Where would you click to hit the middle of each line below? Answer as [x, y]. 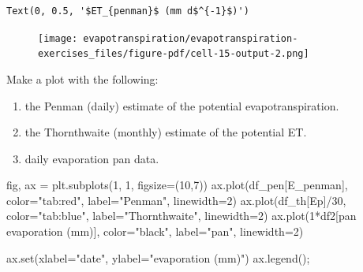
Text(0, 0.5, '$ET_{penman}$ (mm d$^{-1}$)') [128, 11]
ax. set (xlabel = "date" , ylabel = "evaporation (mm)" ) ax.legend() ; [158, 257]
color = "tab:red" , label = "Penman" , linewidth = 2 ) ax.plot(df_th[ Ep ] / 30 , [176, 200]
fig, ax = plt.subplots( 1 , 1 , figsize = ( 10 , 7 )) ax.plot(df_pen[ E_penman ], [177, 185]
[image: [58, 38]
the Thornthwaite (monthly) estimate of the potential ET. [166, 132]
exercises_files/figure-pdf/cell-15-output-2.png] [174, 54]
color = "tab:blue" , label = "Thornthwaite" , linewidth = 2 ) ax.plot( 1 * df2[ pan [181, 216]
